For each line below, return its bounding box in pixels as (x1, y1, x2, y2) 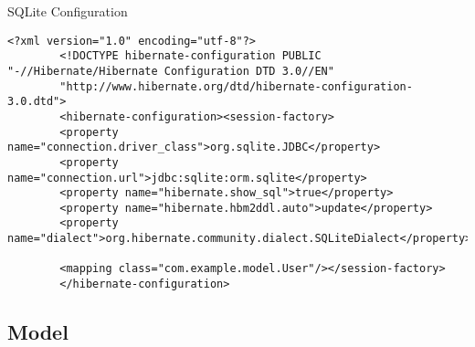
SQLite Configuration (7, 2, 128, 20)
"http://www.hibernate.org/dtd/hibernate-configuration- (59, 79, 413, 93)
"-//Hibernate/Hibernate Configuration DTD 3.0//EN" (7, 64, 334, 78)
